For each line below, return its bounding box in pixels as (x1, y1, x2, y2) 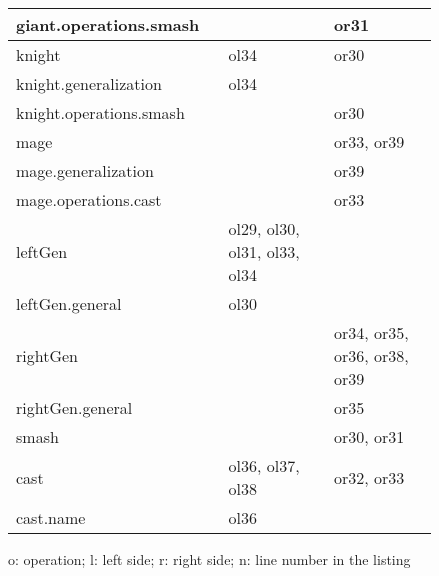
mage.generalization (16, 159, 154, 182)
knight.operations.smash (16, 101, 185, 124)
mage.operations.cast (16, 188, 162, 211)
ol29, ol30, (228, 217, 300, 240)
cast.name (16, 506, 86, 529)
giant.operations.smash (16, 13, 200, 36)
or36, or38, (333, 344, 409, 367)
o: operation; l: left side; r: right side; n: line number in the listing (8, 549, 411, 569)
